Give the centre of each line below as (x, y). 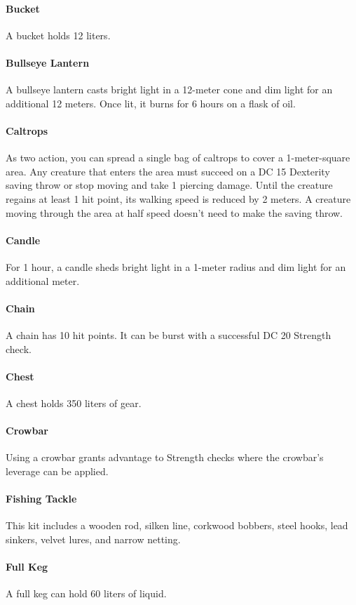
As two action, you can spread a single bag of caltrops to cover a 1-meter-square (178, 158)
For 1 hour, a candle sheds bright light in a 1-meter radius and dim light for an (176, 266)
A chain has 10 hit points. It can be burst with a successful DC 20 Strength (169, 334)
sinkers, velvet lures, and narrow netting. (93, 539)
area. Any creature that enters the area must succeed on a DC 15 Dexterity (168, 171)
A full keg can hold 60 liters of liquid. (86, 593)
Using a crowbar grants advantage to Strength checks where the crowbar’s (165, 457)
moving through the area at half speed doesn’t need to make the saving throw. (174, 212)
